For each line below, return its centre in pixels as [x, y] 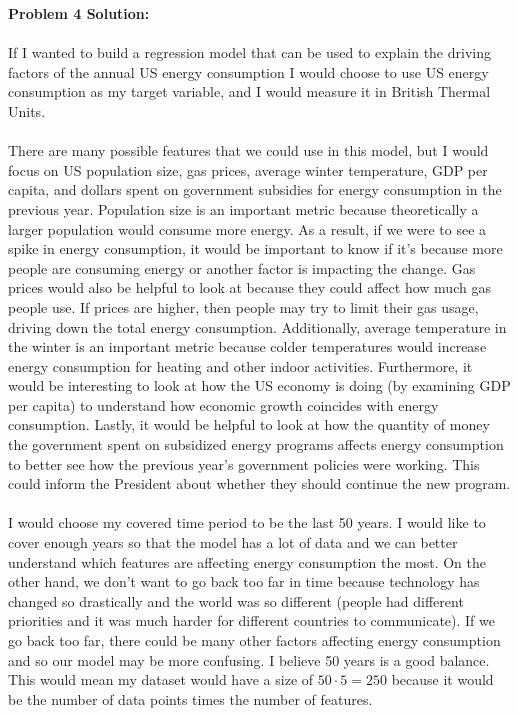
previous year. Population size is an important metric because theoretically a [243, 208]
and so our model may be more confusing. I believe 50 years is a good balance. [249, 659]
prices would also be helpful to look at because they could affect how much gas [249, 287]
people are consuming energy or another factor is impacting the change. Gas [242, 267]
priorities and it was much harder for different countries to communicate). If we [251, 620]
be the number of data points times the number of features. [190, 698]
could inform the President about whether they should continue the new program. [259, 483]
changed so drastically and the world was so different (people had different [236, 600]
